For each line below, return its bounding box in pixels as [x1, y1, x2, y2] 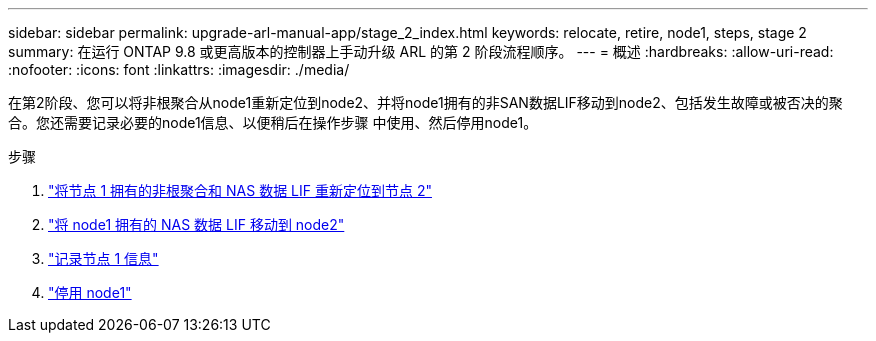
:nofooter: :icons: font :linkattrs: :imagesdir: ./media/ [8, 61, 350, 78]
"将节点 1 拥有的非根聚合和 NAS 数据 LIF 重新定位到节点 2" [48, 182, 432, 199]
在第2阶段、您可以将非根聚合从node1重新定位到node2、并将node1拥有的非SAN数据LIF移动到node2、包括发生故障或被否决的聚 [8, 94, 843, 111]
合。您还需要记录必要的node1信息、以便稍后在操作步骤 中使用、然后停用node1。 [8, 114, 538, 131]
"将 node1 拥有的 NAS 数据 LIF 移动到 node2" [48, 216, 345, 233]
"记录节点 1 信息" [48, 250, 159, 267]
